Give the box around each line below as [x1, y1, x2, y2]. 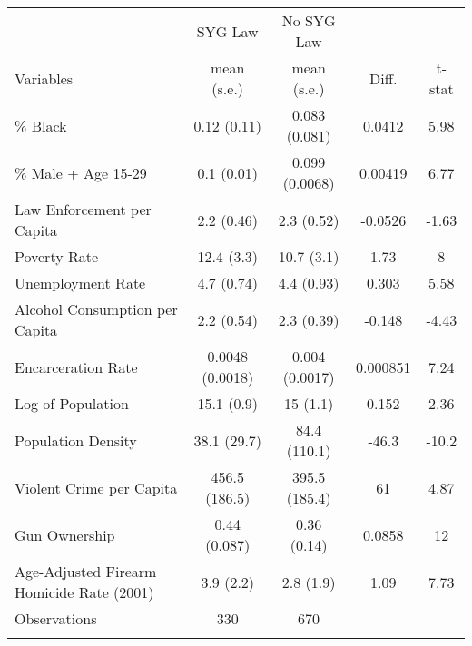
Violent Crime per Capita [15, 476, 178, 498]
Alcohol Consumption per [15, 299, 178, 319]
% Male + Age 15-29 [15, 161, 147, 183]
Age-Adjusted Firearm [15, 561, 157, 582]
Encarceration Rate [15, 356, 138, 377]
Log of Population [15, 393, 129, 414]
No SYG [281, 10, 336, 31]
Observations [15, 608, 97, 629]
